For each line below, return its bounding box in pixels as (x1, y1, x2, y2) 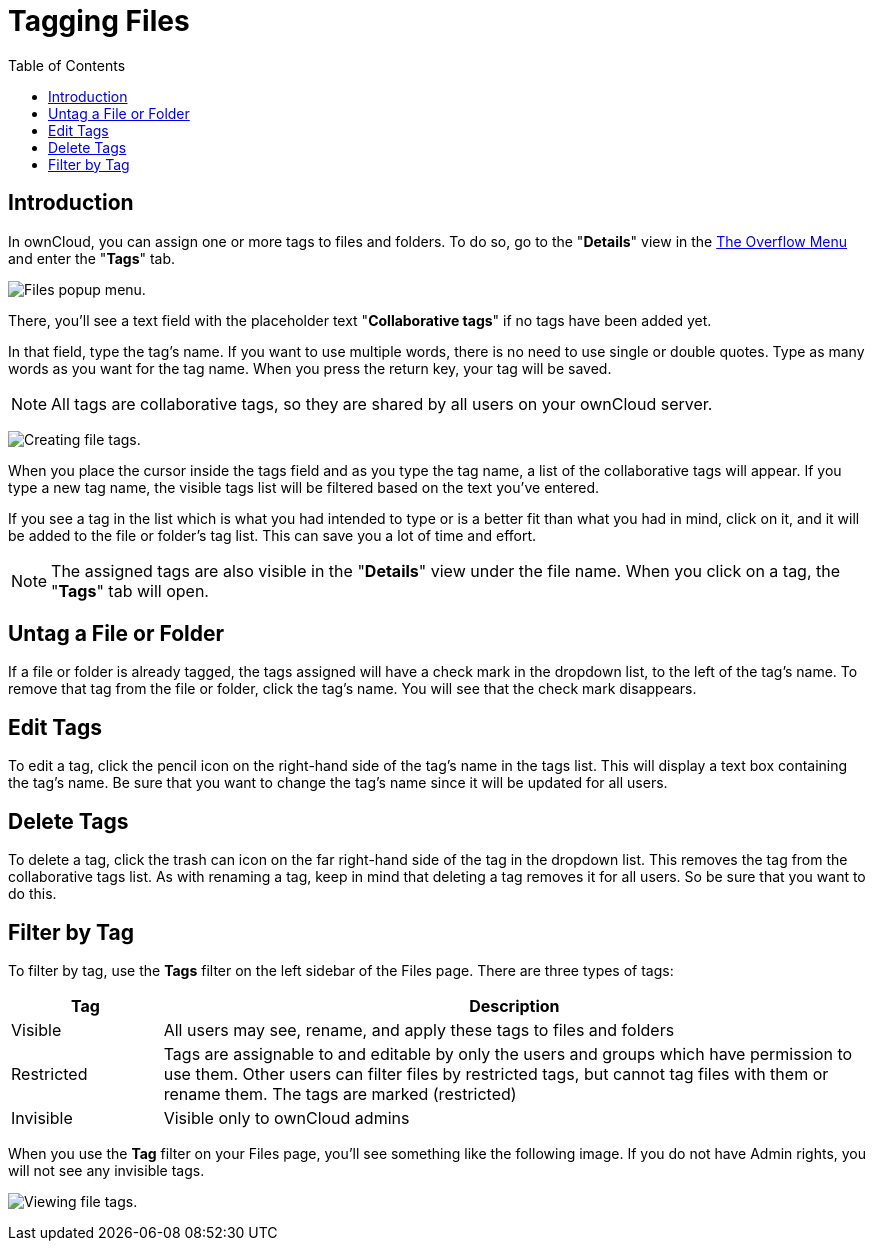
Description (469, 995, 560, 1016)
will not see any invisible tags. (8, 1161, 205, 1179)
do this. (8, 885, 57, 903)
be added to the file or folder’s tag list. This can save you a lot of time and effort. (8, 526, 537, 544)
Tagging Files (8, 4, 190, 38)
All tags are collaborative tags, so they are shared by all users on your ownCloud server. (51, 393, 713, 414)
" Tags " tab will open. (51, 580, 209, 601)
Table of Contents (8, 56, 126, 74)
